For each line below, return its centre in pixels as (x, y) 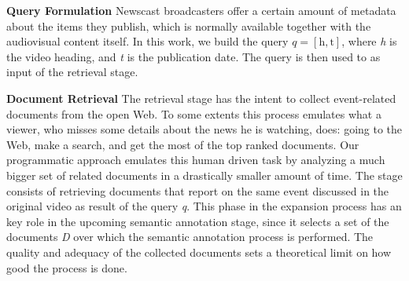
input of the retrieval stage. (72, 72)
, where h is (369, 41)
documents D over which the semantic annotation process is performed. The (190, 237)
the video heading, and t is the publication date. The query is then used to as (193, 56)
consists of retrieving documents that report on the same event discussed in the (198, 190)
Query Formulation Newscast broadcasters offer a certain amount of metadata (201, 10)
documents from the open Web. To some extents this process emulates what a (194, 113)
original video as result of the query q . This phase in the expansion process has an (204, 206)
